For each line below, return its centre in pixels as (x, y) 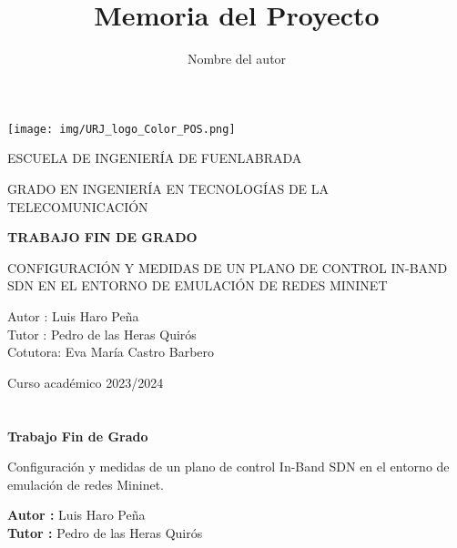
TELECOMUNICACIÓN (78, 206)
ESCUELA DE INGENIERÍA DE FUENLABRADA (155, 158)
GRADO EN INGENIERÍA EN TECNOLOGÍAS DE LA (168, 188)
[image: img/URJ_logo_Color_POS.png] (122, 129)
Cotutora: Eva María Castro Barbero (111, 352)
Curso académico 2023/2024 (86, 382)
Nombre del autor (237, 59)
